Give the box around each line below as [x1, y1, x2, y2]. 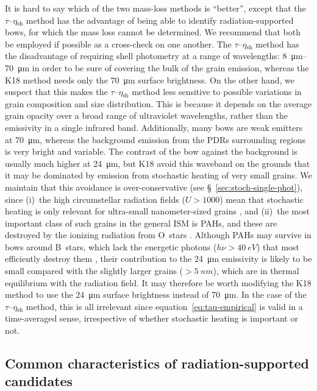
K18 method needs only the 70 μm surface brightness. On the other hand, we [5, 73, 294, 86]
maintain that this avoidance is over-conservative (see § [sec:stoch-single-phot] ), [5, 180, 303, 193]
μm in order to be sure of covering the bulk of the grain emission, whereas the [17, 61, 309, 74]
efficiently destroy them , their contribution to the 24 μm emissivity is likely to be [5, 252, 312, 265]
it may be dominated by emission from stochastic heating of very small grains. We [5, 169, 312, 181]
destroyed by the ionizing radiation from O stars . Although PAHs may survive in [5, 228, 312, 241]
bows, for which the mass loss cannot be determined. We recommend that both [5, 26, 301, 38]
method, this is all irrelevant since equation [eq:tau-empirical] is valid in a [26, 300, 303, 312]
